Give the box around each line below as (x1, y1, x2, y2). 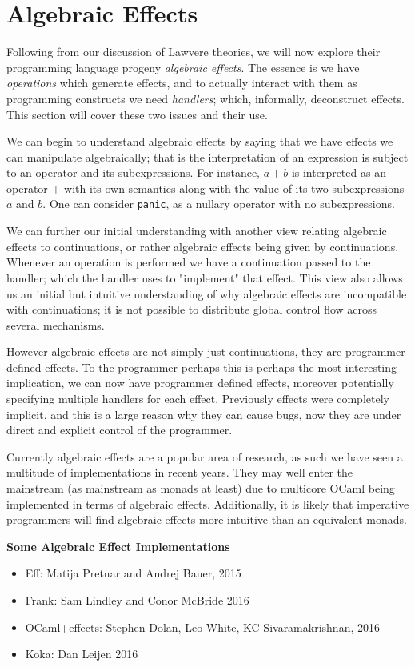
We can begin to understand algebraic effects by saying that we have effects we (6, 133, 393, 150)
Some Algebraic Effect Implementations (6, 537, 230, 554)
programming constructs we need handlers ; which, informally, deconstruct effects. (6, 90, 405, 106)
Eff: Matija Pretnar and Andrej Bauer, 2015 (25, 565, 241, 581)
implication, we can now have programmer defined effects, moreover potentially (6, 374, 394, 391)
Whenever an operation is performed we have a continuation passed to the (6, 254, 371, 270)
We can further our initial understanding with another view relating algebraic (6, 222, 387, 239)
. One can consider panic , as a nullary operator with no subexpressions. (42, 195, 395, 212)
